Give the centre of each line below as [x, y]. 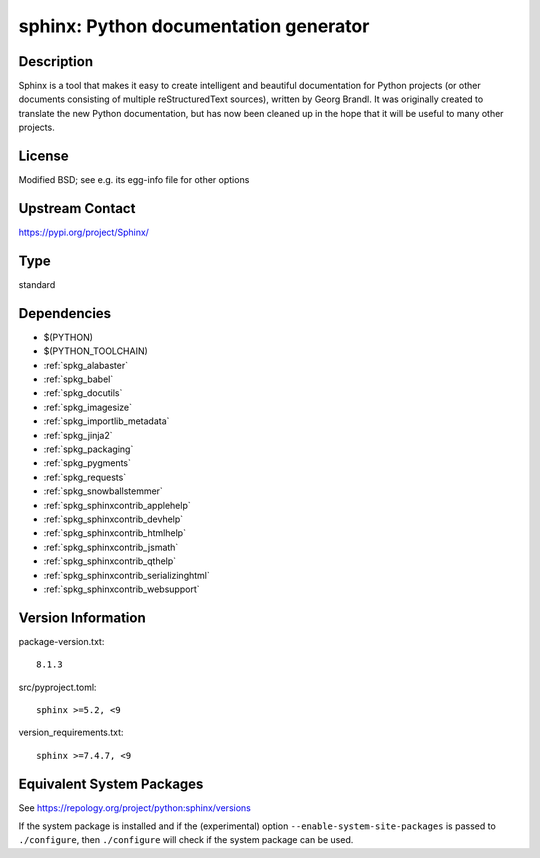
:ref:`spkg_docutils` [83, 393]
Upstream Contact [77, 208]
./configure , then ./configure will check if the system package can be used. [186, 840]
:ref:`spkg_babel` [78, 379]
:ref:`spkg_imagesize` [87, 407]
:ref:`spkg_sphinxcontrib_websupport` [121, 589]
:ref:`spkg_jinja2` [78, 435]
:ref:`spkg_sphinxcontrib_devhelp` [113, 519]
